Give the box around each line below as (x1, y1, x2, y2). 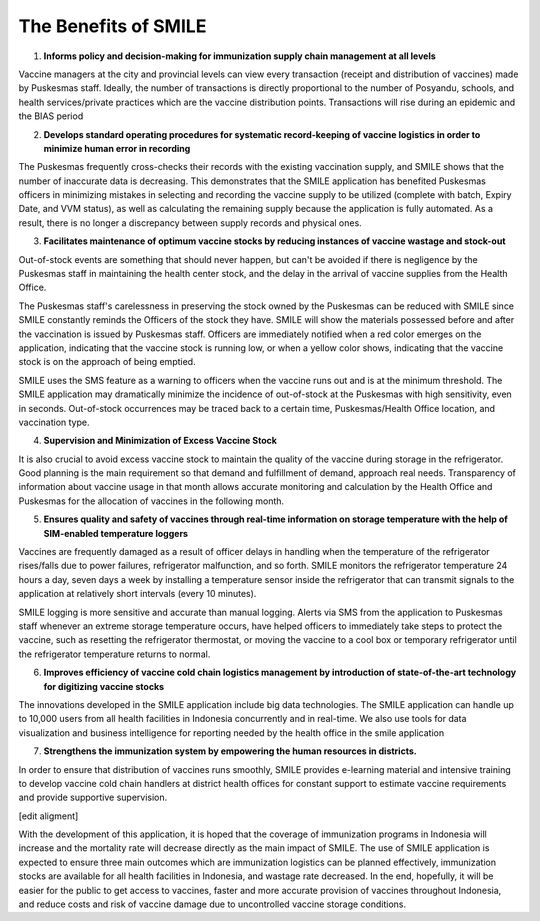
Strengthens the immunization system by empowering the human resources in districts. (43, 745, 417, 757)
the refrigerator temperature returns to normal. (18, 648, 211, 660)
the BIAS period (18, 110, 84, 122)
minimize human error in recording (43, 142, 191, 154)
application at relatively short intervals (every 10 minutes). (18, 588, 257, 600)
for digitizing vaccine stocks (43, 680, 165, 692)
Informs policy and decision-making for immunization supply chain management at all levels (43, 50, 437, 62)
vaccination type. (18, 416, 90, 428)
